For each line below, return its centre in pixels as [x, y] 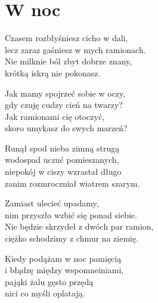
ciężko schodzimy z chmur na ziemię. [72, 238]
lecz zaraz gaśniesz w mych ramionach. [75, 49]
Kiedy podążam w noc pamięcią [63, 258]
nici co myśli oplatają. [45, 293]
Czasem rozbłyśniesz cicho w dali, [66, 38]
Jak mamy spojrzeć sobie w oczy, [65, 93]
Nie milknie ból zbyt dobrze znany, [69, 61]
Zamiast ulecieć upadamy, [52, 203]
